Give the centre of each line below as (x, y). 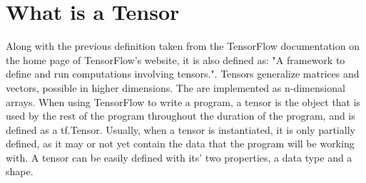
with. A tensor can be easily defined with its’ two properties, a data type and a (179, 157)
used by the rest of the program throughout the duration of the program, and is (181, 116)
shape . (20, 171)
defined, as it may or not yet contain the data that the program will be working (180, 143)
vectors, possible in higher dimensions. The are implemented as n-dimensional (176, 87)
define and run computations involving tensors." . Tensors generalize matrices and (183, 74)
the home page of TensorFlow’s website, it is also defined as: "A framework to (176, 59)
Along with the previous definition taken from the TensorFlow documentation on (183, 46)
